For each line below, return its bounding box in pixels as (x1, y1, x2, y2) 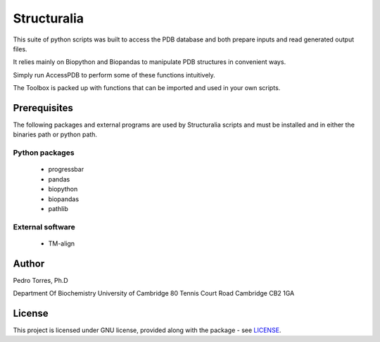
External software (13, 222, 75, 232)
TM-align (48, 239, 75, 248)
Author (13, 258, 45, 270)
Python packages (13, 148, 75, 158)
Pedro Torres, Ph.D (13, 276, 68, 284)
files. (13, 44, 27, 53)
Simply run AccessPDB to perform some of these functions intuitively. (13, 70, 216, 79)
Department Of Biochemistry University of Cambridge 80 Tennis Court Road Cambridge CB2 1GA (13, 289, 295, 298)
